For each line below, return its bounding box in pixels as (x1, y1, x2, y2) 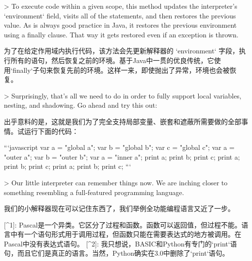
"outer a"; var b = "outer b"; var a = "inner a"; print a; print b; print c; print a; (4, 151, 240, 162)
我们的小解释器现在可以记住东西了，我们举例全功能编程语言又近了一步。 (4, 203, 235, 213)
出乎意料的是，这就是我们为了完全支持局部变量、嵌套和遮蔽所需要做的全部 (4, 116, 241, 126)
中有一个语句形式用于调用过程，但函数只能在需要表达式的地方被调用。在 (10, 229, 241, 239)
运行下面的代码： (24, 126, 79, 136)
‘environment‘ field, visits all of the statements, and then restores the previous (4, 10, 236, 20)
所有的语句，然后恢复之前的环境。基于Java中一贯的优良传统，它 (10, 55, 214, 65)
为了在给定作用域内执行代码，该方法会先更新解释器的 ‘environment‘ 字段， (4, 46, 239, 56)
